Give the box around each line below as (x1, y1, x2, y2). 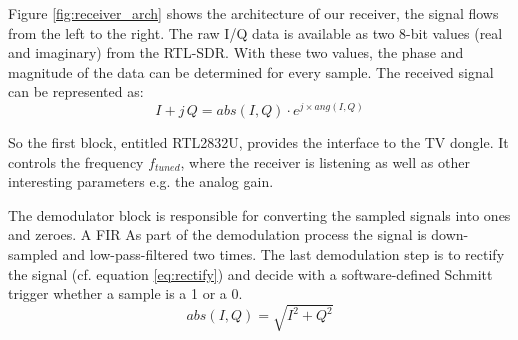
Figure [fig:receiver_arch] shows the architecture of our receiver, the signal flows (8, 3, 499, 23)
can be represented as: (8, 81, 144, 102)
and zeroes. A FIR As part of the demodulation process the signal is (8, 224, 427, 245)
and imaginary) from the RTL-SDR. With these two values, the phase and (8, 42, 464, 63)
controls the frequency (8, 151, 144, 172)
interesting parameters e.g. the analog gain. (8, 171, 274, 192)
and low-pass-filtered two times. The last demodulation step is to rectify (62, 244, 505, 265)
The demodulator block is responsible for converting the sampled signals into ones (8, 204, 511, 225)
